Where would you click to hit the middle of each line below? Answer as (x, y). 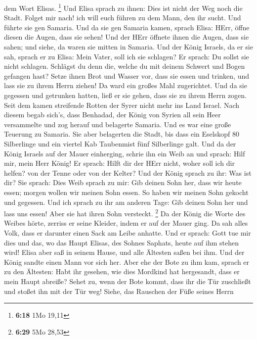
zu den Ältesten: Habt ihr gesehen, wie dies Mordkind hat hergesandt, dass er (122, 271)
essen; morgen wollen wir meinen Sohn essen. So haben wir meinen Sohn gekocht (126, 192)
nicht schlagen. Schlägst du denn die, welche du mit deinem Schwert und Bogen (125, 66)
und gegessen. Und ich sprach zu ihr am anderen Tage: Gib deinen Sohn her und (126, 202)
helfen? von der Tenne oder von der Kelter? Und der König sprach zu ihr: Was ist (128, 172)
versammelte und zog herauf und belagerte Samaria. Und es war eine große (118, 124)
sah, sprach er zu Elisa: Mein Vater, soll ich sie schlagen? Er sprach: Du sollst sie (127, 56)
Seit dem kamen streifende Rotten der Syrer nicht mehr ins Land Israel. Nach (122, 105)
